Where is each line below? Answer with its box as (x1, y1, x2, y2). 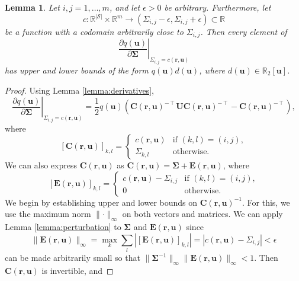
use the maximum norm (5, 207, 91, 220)
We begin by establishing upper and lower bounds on (5, 196, 198, 208)
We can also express (5, 159, 77, 171)
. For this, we (242, 196, 290, 208)
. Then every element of (200, 25, 287, 38)
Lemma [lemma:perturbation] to (5, 221, 121, 233)
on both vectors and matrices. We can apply (122, 207, 283, 220)
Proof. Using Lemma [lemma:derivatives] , (5, 84, 154, 96)
